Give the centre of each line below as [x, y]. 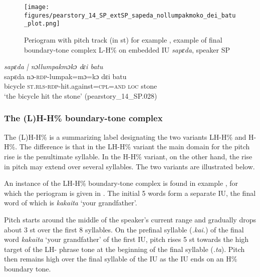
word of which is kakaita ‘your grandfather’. [71, 203]
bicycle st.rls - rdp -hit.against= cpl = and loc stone [81, 86]
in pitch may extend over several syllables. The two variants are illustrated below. [129, 166]
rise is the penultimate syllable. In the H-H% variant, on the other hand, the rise [128, 156]
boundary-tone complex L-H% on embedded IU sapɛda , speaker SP [127, 49]
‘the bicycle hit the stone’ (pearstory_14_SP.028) [81, 95]
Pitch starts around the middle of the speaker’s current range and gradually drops [130, 219]
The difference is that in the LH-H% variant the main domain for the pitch [135, 147]
